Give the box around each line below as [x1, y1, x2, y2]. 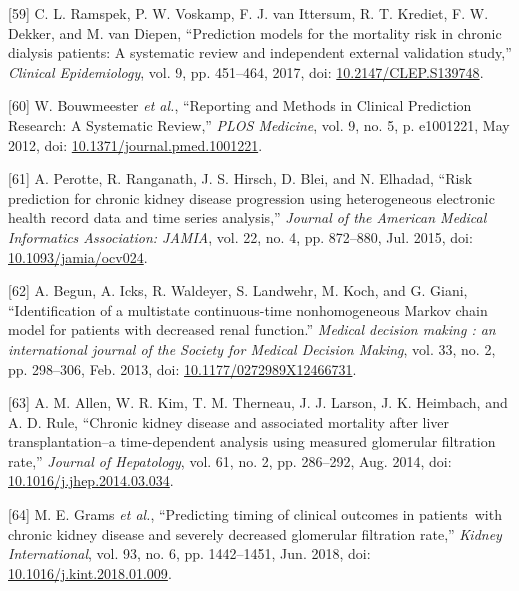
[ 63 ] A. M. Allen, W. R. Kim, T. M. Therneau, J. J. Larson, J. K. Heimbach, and [8, 392, 508, 413]
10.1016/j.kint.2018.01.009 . [8, 562, 172, 583]
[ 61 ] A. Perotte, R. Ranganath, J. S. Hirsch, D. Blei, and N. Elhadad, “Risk [8, 168, 473, 189]
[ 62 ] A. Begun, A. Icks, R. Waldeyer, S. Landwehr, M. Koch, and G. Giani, [8, 280, 468, 301]
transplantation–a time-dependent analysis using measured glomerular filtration [8, 431, 496, 452]
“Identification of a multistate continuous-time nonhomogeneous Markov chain [8, 299, 488, 320]
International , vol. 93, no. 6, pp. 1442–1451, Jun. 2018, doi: [8, 543, 371, 564]
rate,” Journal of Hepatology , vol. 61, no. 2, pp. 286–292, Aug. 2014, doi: [8, 450, 452, 471]
